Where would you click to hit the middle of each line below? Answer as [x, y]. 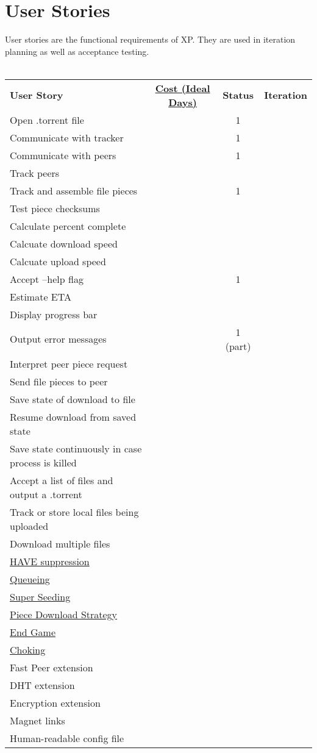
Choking [28, 649]
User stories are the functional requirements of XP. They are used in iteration [150, 39]
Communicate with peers [63, 155]
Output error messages [58, 339]
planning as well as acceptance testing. [77, 51]
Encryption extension [55, 702]
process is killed [43, 462]
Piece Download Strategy [64, 614]
